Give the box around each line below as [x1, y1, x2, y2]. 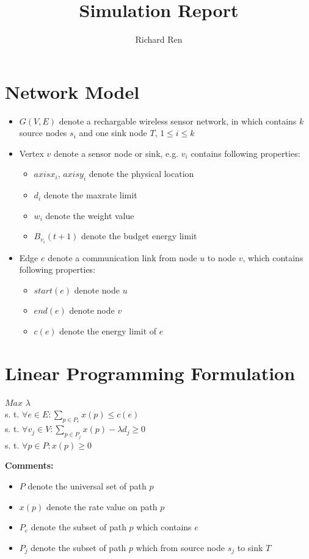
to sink [237, 541, 263, 554]
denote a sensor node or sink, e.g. [54, 146, 179, 159]
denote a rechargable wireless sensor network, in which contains [59, 114, 297, 127]
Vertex [19, 146, 44, 159]
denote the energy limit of [59, 324, 157, 337]
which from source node [136, 541, 225, 554]
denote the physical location [89, 167, 194, 180]
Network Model [5, 79, 140, 104]
